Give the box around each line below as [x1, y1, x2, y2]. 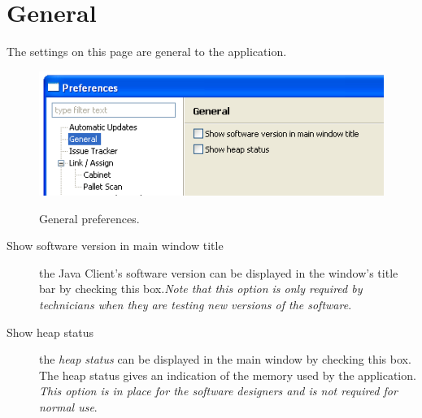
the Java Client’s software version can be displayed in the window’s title [39, 264, 398, 281]
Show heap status [7, 323, 94, 340]
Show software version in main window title [7, 237, 224, 254]
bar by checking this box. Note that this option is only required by [39, 280, 363, 297]
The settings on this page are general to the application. [7, 43, 287, 60]
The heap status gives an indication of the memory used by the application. [39, 366, 416, 383]
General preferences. [39, 209, 140, 226]
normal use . [39, 398, 98, 415]
